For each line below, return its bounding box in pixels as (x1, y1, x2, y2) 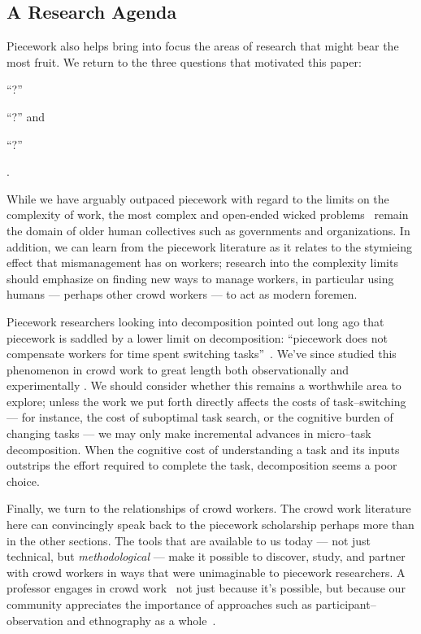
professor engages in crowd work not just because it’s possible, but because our (7, 579, 406, 597)
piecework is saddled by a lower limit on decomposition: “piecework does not (7, 329, 388, 346)
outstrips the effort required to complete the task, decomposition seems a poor (7, 457, 397, 474)
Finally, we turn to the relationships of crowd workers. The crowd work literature (7, 500, 411, 517)
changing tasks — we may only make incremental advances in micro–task (7, 425, 371, 442)
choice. (7, 472, 40, 489)
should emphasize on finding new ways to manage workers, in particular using (7, 269, 394, 286)
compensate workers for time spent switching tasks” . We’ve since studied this (7, 345, 397, 362)
